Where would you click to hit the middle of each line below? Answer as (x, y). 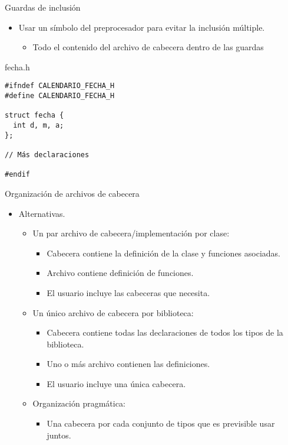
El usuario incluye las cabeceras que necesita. (128, 292)
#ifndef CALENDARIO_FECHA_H (60, 86)
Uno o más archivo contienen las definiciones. (128, 364)
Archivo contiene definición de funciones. (120, 273)
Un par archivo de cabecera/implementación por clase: (131, 233)
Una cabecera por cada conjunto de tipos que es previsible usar (161, 423)
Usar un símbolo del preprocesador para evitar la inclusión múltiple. (142, 27)
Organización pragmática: (79, 403)
